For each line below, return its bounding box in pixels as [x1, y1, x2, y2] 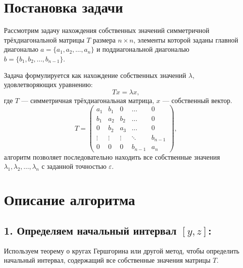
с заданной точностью [41, 161, 107, 171]
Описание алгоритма [4, 190, 135, 209]
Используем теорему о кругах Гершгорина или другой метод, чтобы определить [4, 245, 240, 255]
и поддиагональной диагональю [96, 44, 190, 54]
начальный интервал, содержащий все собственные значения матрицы [4, 255, 211, 265]
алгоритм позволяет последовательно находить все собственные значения [4, 151, 220, 162]
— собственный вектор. [162, 95, 232, 105]
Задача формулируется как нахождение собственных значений [4, 70, 186, 80]
